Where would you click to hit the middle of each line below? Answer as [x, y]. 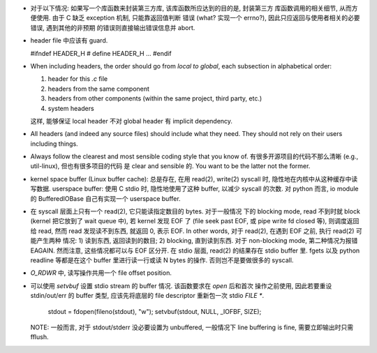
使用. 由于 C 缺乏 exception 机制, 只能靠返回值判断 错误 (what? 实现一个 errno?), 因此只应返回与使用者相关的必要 [198, 18]
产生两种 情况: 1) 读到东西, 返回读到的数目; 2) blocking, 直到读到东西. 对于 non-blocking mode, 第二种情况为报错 [197, 241]
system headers [71, 108]
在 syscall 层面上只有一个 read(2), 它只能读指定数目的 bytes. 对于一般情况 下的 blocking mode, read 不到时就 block [195, 211]
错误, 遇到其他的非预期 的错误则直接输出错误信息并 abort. [113, 27]
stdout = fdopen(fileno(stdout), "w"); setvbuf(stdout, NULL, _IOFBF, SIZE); [155, 311]
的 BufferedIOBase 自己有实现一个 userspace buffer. [105, 198]
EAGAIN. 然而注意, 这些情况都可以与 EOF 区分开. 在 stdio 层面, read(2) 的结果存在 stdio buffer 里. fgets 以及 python [195, 250]
